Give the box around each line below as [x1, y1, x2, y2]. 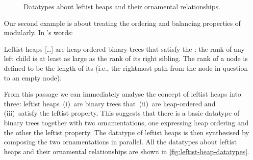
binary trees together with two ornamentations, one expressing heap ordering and [4, 117, 249, 127]
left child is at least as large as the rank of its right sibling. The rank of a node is [4, 53, 248, 63]
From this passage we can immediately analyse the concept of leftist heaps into [4, 89, 241, 99]
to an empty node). [4, 72, 62, 82]
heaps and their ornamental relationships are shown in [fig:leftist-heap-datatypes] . [4, 146, 250, 156]
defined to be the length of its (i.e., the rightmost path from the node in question [4, 62, 248, 73]
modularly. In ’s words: [4, 27, 73, 38]
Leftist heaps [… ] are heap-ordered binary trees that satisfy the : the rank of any [4, 43, 245, 54]
